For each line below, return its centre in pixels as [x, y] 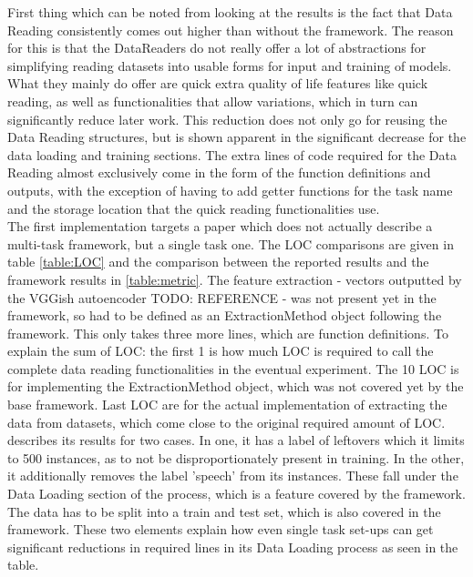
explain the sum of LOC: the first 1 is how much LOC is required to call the [221, 351]
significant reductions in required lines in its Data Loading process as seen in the [233, 547]
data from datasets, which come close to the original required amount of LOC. [226, 422]
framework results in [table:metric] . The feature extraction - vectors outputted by [235, 279]
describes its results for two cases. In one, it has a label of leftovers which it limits [236, 440]
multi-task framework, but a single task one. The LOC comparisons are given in [231, 243]
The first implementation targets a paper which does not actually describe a [220, 226]
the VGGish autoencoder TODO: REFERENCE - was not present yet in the [222, 297]
